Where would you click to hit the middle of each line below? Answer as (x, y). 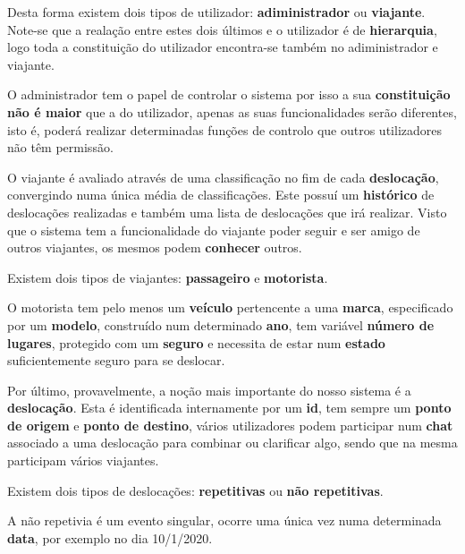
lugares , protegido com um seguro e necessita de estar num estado (196, 342)
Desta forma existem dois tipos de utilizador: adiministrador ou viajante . (216, 12)
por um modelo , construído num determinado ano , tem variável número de (221, 324)
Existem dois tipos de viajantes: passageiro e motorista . (168, 277)
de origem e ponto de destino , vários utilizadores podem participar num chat (230, 425)
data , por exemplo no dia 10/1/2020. (110, 537)
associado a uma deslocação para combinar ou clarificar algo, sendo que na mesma (232, 443)
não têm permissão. (60, 147)
